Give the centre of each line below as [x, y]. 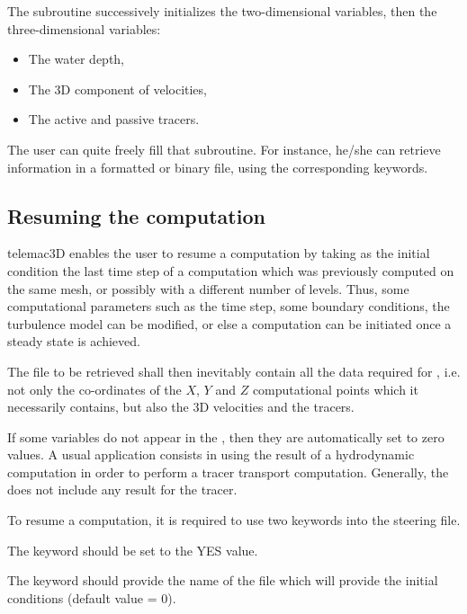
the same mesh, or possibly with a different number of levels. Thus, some [208, 288]
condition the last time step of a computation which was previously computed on [231, 270]
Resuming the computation [136, 215]
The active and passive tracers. [114, 119]
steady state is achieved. [74, 341]
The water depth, [76, 59]
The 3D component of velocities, [117, 89]
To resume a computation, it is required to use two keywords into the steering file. [234, 520]
